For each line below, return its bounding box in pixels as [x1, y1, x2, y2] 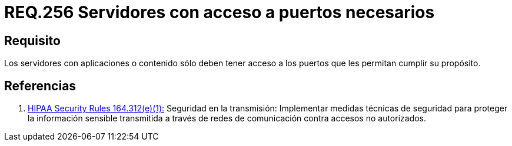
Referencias [4, 78, 77, 93]
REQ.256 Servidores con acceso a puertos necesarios [4, 2, 435, 22]
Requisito [4, 33, 61, 48]
